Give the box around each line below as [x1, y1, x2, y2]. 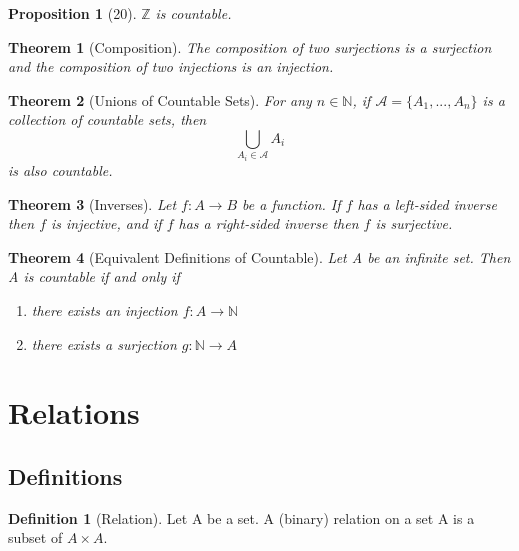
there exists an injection [31, 299, 178, 320]
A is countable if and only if [8, 266, 180, 287]
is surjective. [375, 213, 453, 234]
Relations [8, 392, 140, 433]
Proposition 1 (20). [8, 3, 137, 23]
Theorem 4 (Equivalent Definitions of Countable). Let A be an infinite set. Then [8, 246, 511, 267]
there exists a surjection [31, 333, 177, 354]
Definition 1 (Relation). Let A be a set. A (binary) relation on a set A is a [8, 507, 475, 528]
